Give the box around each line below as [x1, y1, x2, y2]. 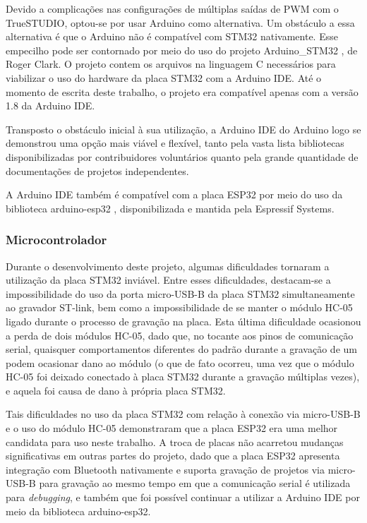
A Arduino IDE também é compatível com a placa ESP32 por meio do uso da [6, 187, 343, 202]
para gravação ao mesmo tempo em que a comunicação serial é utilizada [39, 476, 351, 491]
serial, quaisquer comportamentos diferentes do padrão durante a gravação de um [6, 342, 357, 356]
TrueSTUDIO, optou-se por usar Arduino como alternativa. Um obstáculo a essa [6, 15, 355, 30]
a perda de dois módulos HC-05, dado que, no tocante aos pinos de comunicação [6, 327, 354, 342]
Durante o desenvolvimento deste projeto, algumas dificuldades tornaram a [6, 258, 330, 273]
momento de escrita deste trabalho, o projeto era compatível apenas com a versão [6, 84, 359, 99]
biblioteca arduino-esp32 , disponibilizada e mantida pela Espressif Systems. [6, 200, 335, 215]
